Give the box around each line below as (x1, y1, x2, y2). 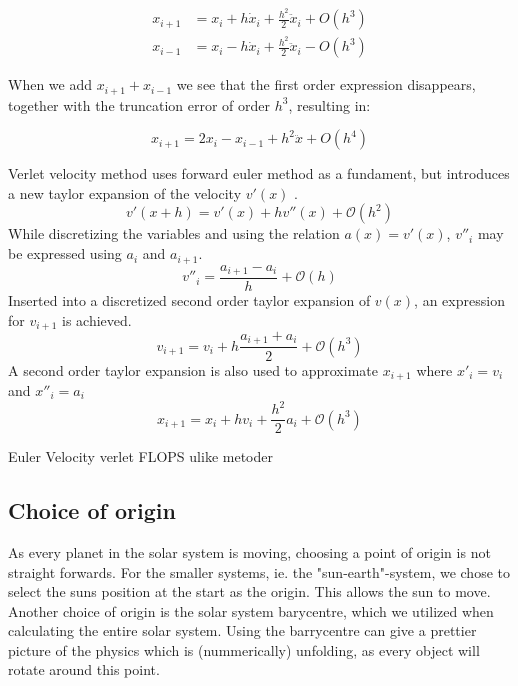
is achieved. (62, 309, 132, 330)
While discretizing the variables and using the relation (8, 223, 340, 244)
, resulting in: (288, 94, 371, 115)
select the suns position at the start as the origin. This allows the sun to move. (8, 581, 491, 602)
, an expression (414, 289, 505, 310)
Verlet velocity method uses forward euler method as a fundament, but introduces (8, 163, 510, 184)
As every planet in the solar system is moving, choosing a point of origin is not (8, 541, 491, 562)
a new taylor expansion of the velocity (8, 182, 242, 203)
